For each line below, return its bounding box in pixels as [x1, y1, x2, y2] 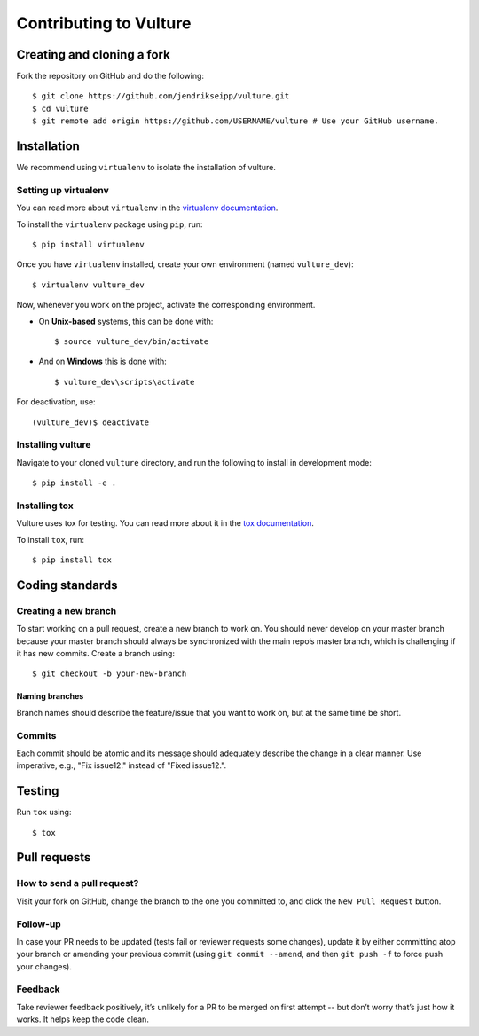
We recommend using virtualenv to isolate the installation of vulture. [16, 162, 277, 173]
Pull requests [16, 850, 91, 865]
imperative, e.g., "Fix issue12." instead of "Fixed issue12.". [16, 760, 226, 771]
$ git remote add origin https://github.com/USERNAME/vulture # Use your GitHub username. [32, 116, 439, 126]
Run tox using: [16, 807, 72, 818]
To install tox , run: [16, 534, 84, 545]
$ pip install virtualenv [32, 239, 145, 250]
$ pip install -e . [32, 478, 117, 488]
